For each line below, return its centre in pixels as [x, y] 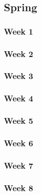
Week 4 [19, 98]
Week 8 [19, 187]
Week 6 [19, 143]
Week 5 [19, 121]
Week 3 [19, 76]
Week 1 [19, 31]
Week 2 [19, 53]
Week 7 [19, 165]
